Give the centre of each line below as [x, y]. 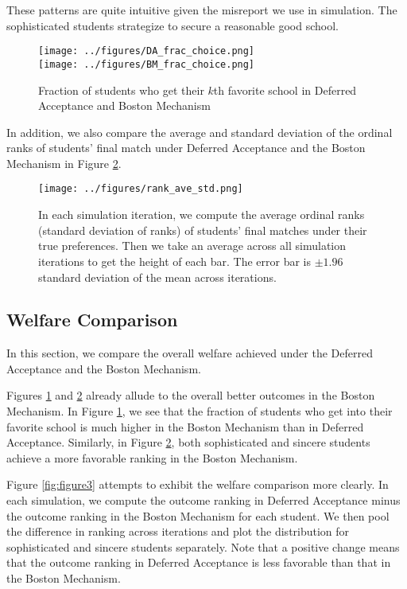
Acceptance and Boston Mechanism [124, 105]
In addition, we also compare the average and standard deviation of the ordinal [200, 132]
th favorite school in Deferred [285, 90]
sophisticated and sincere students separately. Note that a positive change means [203, 546]
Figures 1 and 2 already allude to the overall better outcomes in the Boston [191, 395]
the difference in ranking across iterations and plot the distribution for [178, 531]
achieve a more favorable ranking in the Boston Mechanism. [152, 457]
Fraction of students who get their [121, 90]
